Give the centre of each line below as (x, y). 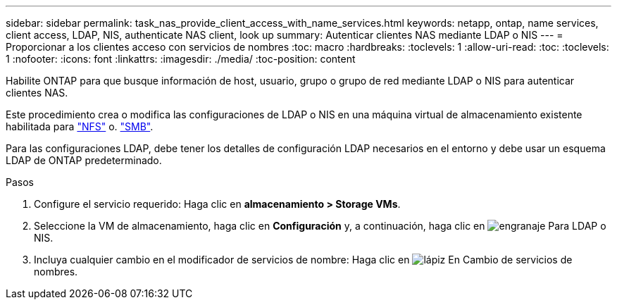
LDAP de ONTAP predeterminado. (84, 160)
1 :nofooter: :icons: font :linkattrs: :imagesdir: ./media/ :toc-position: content (181, 59)
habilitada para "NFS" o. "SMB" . (80, 126)
